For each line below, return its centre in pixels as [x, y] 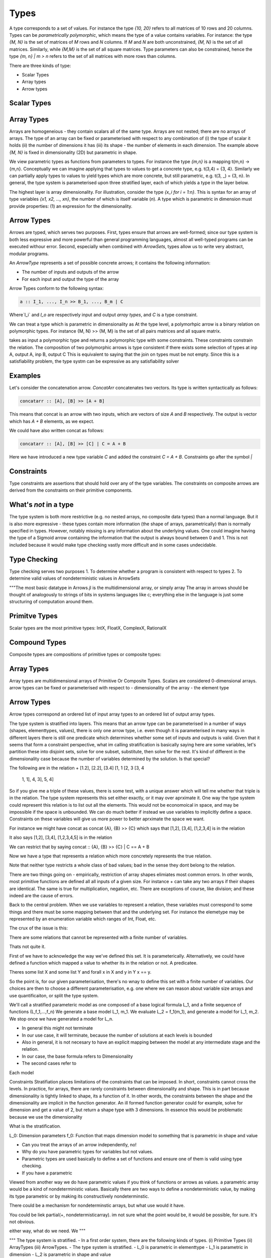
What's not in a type [41, 505]
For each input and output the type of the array [70, 279]
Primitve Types [33, 616]
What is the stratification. [35, 1126]
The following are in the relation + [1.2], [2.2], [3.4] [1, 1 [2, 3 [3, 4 [77, 768]
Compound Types [38, 642]
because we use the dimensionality [46, 1117]
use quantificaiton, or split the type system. [54, 995]
